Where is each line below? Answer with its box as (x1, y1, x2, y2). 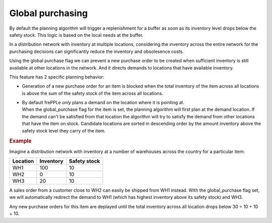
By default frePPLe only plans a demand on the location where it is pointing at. (22, 100, 185, 106)
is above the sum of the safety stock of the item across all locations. (22, 90, 164, 96)
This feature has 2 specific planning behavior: (9, 73, 105, 80)
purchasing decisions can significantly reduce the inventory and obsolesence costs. (9, 48, 184, 54)
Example (9, 137, 32, 144)
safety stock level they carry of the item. (22, 127, 106, 133)
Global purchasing (9, 8, 88, 19)
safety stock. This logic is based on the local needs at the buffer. (9, 32, 144, 38)
